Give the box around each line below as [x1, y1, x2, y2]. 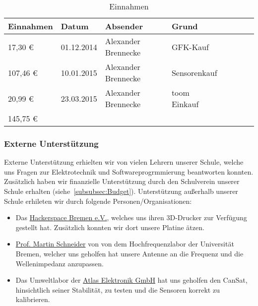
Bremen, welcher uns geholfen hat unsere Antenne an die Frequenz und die [15, 248, 244, 258]
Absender [105, 20, 143, 32]
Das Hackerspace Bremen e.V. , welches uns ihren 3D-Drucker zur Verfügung [15, 212, 247, 223]
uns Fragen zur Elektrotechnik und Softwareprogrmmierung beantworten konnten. [4, 166, 254, 177]
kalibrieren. [15, 294, 50, 305]
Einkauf [171, 98, 199, 110]
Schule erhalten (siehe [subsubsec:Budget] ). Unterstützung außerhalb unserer [4, 186, 238, 196]
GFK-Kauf [171, 41, 209, 53]
